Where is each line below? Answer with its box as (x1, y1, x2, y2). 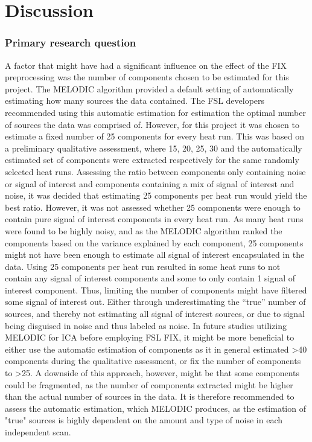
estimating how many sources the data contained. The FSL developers (5, 94, 265, 107)
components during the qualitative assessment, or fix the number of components (5, 354, 301, 367)
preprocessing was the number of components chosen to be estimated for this (5, 71, 289, 83)
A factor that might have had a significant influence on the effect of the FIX (5, 59, 287, 71)
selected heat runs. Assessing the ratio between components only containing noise (5, 165, 306, 178)
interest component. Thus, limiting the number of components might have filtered (5, 283, 307, 296)
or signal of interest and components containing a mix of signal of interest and (5, 177, 294, 190)
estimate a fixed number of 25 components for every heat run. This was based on (5, 130, 304, 143)
